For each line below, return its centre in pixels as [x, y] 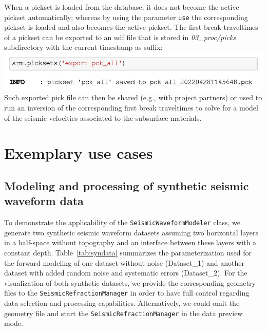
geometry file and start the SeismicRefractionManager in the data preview [123, 313]
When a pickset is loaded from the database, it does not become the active [122, 7]
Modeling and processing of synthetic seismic [127, 185]
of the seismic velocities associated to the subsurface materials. [103, 117]
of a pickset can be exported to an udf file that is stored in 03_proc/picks [120, 37]
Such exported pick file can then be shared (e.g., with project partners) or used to [133, 97]
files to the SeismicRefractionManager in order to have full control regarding [127, 293]
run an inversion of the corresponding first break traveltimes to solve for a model [131, 107]
